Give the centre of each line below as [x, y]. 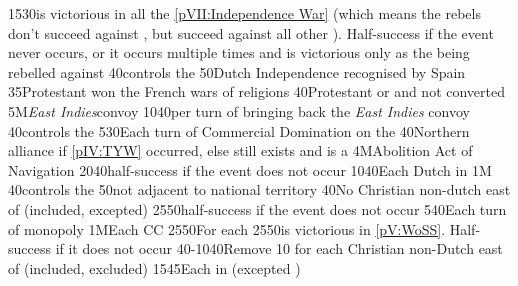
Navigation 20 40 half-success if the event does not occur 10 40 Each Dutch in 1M [250, 169]
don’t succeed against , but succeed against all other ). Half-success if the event [251, 32]
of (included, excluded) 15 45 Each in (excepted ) [154, 267]
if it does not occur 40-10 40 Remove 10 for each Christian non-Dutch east [279, 248]
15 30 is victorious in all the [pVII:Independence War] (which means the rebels [244, 13]
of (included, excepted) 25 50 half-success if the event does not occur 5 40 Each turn [257, 208]
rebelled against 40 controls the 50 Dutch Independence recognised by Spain [237, 71]
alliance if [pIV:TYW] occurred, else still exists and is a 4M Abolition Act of [240, 150]
